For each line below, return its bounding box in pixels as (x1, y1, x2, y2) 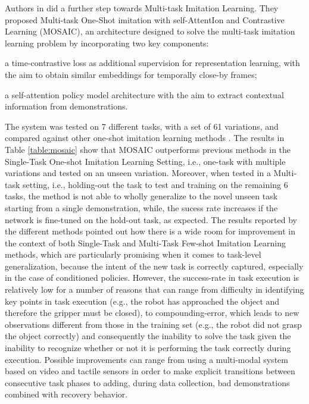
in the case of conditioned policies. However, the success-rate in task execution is (5, 271, 299, 284)
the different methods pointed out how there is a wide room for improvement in (5, 225, 295, 237)
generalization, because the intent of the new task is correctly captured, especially (5, 259, 304, 272)
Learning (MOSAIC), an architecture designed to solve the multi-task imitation (5, 25, 295, 37)
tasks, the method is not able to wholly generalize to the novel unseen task (5, 190, 278, 202)
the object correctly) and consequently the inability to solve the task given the (5, 330, 291, 342)
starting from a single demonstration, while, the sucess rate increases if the (5, 201, 278, 214)
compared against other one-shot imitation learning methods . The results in (5, 131, 285, 144)
